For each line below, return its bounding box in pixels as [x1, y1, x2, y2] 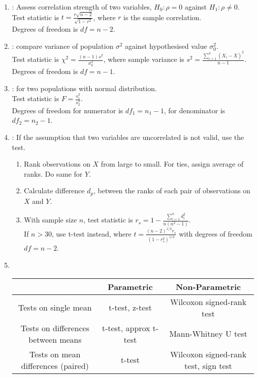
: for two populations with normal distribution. [12, 83, 157, 93]
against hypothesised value [124, 40, 207, 51]
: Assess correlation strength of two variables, [12, 2, 152, 12]
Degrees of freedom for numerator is [12, 105, 123, 115]
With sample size [24, 214, 77, 225]
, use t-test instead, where [51, 228, 132, 239]
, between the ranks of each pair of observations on [93, 185, 250, 196]
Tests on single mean [18, 301, 92, 314]
